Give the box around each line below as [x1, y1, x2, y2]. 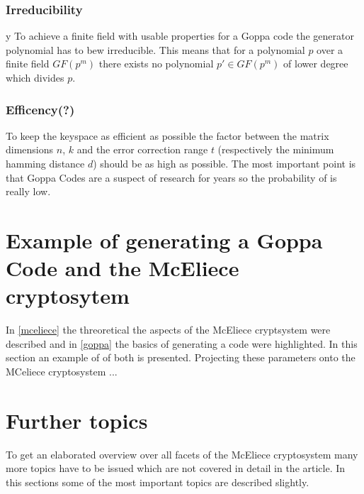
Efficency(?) [6, 100, 75, 118]
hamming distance [6, 156, 85, 170]
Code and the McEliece [6, 253, 239, 282]
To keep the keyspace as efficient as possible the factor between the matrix [6, 128, 329, 143]
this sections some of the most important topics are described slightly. [6, 474, 309, 489]
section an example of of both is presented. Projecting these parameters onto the [6, 350, 356, 365]
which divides [6, 70, 64, 84]
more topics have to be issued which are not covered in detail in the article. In [6, 461, 346, 476]
